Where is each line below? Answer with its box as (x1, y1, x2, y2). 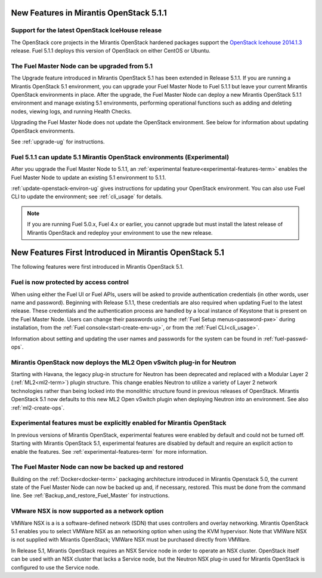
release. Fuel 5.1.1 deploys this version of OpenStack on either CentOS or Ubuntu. (11, 47, 211, 54)
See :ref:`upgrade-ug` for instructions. (11, 138, 105, 146)
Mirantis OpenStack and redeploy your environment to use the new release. (27, 229, 213, 236)
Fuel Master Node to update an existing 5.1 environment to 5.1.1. (11, 174, 166, 181)
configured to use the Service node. (11, 564, 100, 571)
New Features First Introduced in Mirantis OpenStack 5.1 (11, 248, 225, 258)
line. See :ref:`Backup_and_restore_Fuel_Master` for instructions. (11, 492, 170, 499)
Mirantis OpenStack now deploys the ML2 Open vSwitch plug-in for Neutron (11, 358, 237, 367)
